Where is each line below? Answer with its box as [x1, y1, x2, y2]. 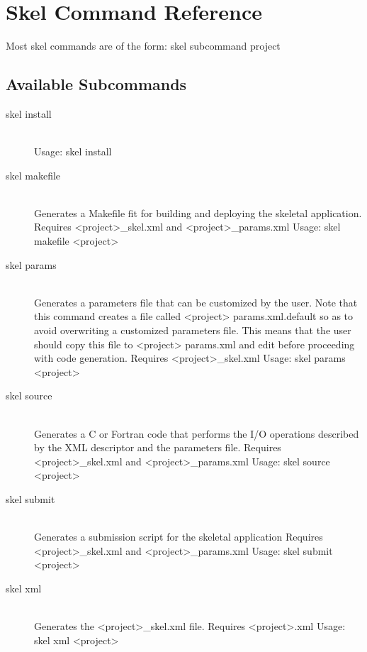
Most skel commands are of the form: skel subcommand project [6, 38, 281, 53]
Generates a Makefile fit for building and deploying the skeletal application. [34, 205, 362, 220]
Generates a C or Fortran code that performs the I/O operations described [34, 426, 359, 441]
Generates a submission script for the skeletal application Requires [34, 529, 323, 544]
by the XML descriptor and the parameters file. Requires [34, 440, 281, 455]
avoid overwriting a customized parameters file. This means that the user [34, 323, 351, 338]
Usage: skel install [34, 144, 112, 159]
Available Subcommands [6, 73, 187, 95]
